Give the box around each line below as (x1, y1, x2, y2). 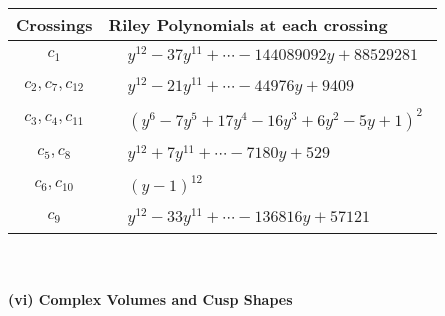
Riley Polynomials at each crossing (108, 13, 388, 36)
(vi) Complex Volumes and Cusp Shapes (8, 288, 293, 309)
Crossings (16, 13, 93, 36)
